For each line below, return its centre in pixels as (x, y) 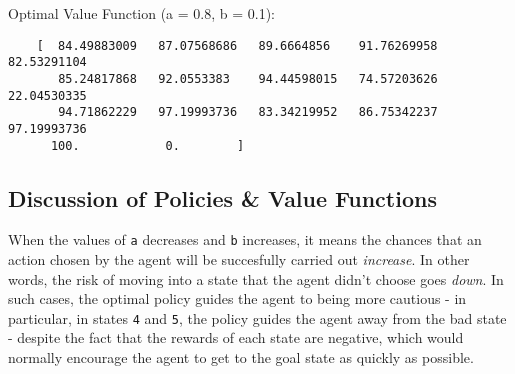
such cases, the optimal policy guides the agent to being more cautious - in (237, 298)
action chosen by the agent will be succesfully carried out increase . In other (239, 259)
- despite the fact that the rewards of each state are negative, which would (236, 337)
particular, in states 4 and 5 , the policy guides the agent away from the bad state (257, 317)
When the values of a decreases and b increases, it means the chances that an (245, 239)
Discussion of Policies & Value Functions (222, 197)
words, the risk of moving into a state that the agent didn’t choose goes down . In (256, 278)
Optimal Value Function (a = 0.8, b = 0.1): (142, 13)
